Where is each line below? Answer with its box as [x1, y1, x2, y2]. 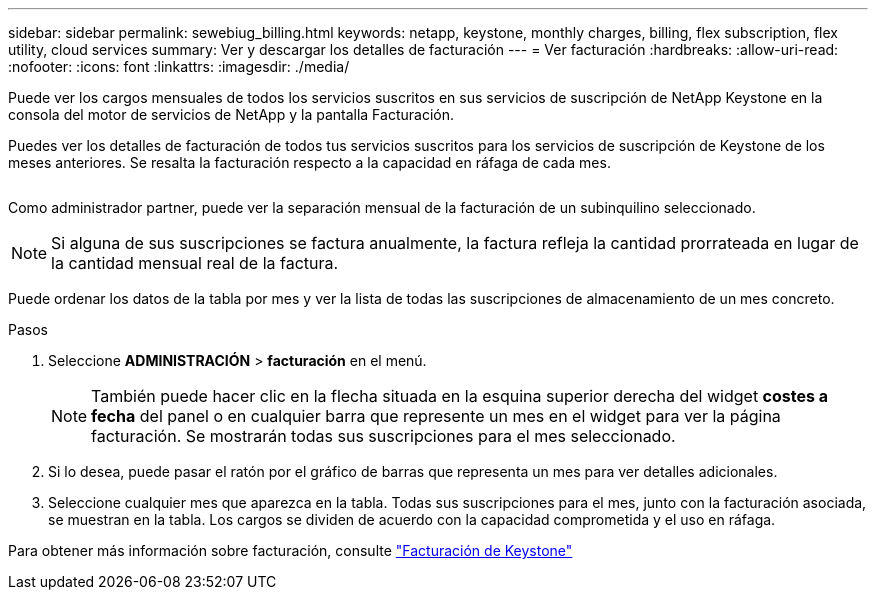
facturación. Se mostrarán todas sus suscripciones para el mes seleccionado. [91, 426, 676, 446]
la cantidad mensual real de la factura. [51, 253, 339, 273]
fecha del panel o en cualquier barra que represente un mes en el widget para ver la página [91, 406, 781, 426]
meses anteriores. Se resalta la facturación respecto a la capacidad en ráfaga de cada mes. [8, 154, 611, 171]
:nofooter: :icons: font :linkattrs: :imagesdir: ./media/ [8, 58, 350, 75]
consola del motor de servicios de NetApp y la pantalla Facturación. [8, 106, 454, 123]
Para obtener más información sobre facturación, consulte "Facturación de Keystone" [8, 542, 573, 559]
